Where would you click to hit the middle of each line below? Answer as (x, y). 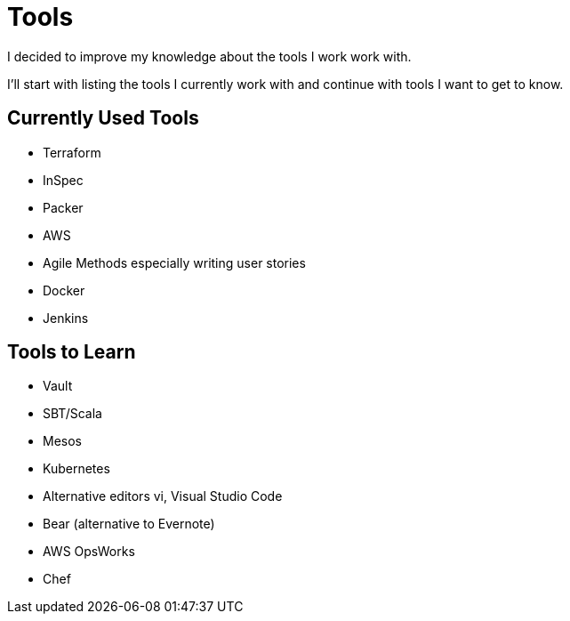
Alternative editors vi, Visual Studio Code (163, 496)
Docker (64, 290)
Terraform (72, 152)
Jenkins (66, 318)
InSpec (63, 180)
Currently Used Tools (103, 118)
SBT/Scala (72, 414)
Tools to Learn (72, 352)
